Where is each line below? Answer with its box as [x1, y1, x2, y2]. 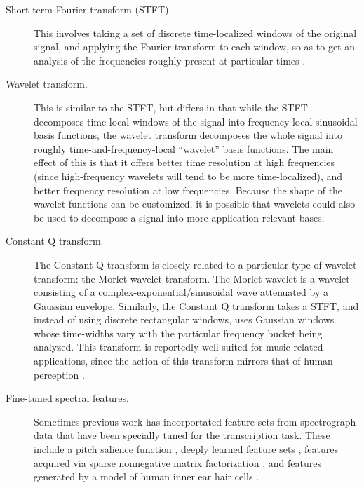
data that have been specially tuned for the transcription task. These [34, 428, 330, 442]
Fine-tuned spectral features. [6, 391, 129, 405]
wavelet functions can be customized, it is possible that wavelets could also [34, 196, 356, 211]
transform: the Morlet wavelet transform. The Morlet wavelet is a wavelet [34, 271, 350, 285]
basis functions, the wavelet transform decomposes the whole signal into [34, 128, 343, 142]
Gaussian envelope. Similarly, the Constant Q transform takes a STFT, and [34, 298, 359, 313]
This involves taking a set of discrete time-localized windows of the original [34, 25, 357, 40]
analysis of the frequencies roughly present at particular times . [34, 53, 306, 67]
